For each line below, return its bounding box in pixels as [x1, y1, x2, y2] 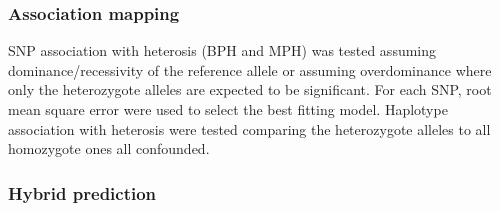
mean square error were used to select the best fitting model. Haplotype [8, 99, 448, 119]
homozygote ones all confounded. [8, 138, 210, 159]
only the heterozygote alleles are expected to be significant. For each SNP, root [8, 79, 492, 100]
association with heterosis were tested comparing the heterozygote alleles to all [8, 118, 491, 139]
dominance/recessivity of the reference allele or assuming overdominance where [8, 59, 492, 80]
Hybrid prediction [8, 180, 157, 205]
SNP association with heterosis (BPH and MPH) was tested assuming [8, 40, 437, 61]
